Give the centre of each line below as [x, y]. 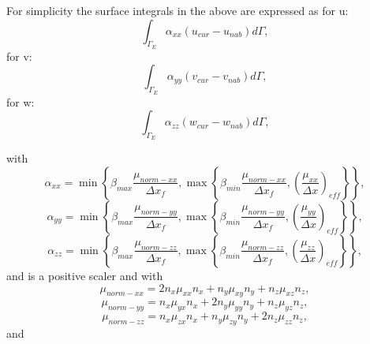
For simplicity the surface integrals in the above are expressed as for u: [178, 10]
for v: [19, 56]
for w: [21, 101]
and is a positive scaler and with [85, 275]
